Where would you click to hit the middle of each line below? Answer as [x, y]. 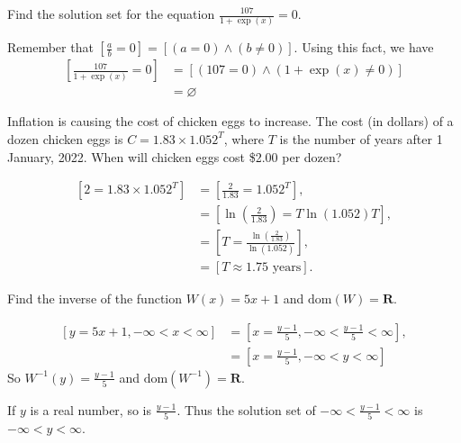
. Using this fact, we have [364, 47]
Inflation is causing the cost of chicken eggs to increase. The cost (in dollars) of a [230, 121]
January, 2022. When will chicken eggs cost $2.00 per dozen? [175, 156]
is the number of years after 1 [361, 138]
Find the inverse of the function [95, 298]
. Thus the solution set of [246, 409]
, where [244, 138]
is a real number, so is [90, 409]
